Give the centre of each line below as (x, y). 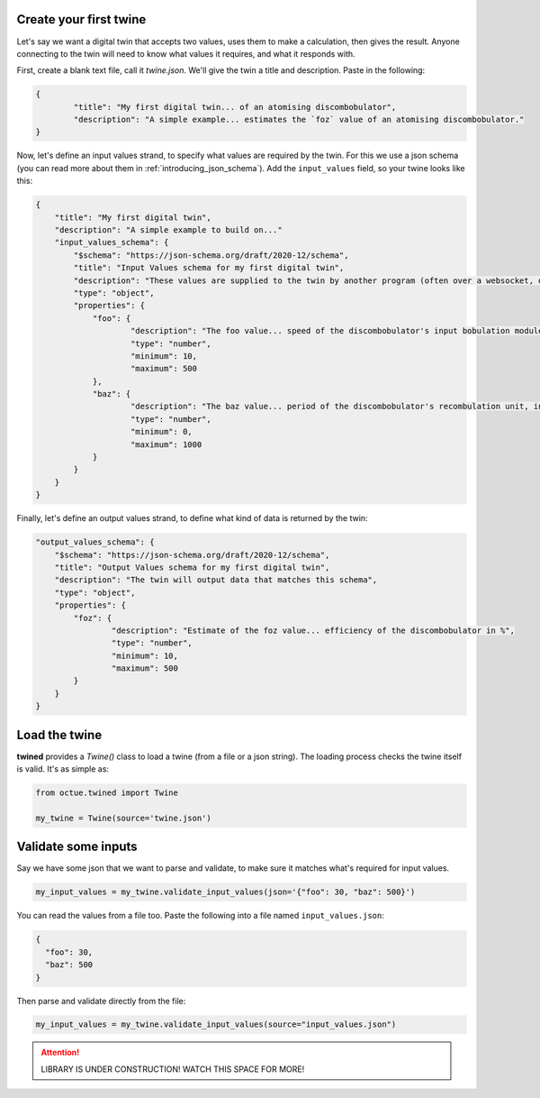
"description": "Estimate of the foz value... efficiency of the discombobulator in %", (313, 630)
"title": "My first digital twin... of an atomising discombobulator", (235, 107)
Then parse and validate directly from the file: (101, 1001)
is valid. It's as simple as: (63, 769)
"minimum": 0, (162, 432)
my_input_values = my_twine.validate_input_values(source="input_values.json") (216, 1025)
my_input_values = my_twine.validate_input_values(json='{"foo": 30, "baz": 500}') (225, 892)
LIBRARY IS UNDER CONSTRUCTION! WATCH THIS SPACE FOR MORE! (173, 1069)
